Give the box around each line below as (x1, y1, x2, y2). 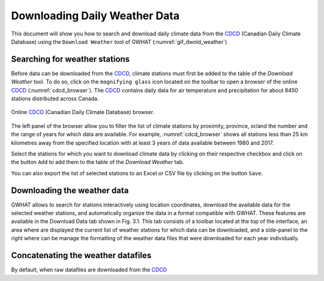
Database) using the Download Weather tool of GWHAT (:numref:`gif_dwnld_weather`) (11, 38, 227, 45)
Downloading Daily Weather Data (11, 9, 180, 22)
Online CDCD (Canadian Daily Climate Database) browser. (11, 109, 155, 116)
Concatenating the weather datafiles (11, 250, 152, 261)
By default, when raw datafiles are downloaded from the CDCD (11, 266, 167, 273)
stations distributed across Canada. (11, 95, 99, 102)
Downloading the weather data (11, 185, 129, 195)
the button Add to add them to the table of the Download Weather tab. (11, 159, 184, 166)
